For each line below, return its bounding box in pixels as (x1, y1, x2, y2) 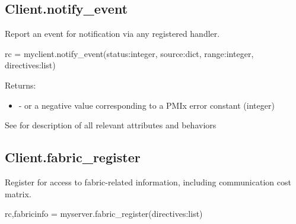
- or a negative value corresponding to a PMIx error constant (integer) (18, 99, 275, 111)
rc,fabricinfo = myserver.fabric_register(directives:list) (5, 207, 203, 220)
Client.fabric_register (5, 148, 141, 166)
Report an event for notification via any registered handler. (5, 27, 220, 40)
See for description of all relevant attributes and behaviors (5, 119, 217, 131)
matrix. (5, 187, 31, 200)
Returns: (5, 78, 36, 91)
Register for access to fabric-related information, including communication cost (5, 175, 291, 188)
